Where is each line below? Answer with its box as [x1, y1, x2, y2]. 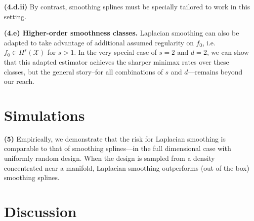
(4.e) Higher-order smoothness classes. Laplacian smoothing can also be [4, 28, 239, 38]
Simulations [4, 105, 85, 125]
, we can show [207, 47, 249, 57]
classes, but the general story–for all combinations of [4, 66, 163, 76]
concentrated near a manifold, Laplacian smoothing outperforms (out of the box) [4, 162, 250, 173]
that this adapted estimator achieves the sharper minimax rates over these [4, 56, 229, 67]
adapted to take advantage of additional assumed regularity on [4, 37, 194, 47]
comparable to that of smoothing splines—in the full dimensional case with [4, 143, 231, 153]
